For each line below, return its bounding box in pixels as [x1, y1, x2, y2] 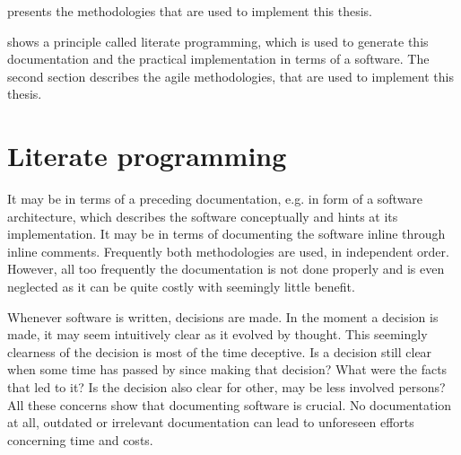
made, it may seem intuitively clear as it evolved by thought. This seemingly [7, 325, 428, 344]
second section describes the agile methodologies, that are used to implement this [7, 66, 454, 85]
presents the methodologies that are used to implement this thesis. [7, 2, 372, 20]
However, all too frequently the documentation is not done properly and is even [7, 259, 445, 278]
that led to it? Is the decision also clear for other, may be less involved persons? [7, 378, 446, 397]
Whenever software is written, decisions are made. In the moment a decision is [7, 307, 439, 326]
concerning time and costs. [7, 430, 153, 449]
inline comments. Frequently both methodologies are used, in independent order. [7, 241, 449, 260]
